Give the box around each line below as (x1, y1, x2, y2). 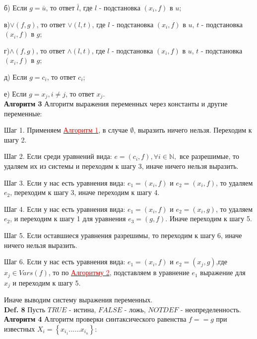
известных (4, 323, 35, 334)
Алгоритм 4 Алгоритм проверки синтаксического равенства (4, 314, 187, 324)
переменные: (4, 108, 42, 118)
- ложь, (124, 304, 146, 314)
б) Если (4, 2, 27, 12)
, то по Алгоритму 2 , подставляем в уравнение (48, 267, 190, 278)
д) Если (4, 71, 27, 82)
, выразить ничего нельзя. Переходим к (133, 125, 252, 135)
